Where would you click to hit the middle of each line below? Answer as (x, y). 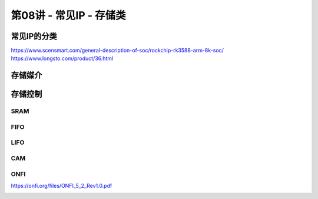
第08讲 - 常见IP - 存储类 (68, 15)
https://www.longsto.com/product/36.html (62, 58)
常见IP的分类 (34, 36)
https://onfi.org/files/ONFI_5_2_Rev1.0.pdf (62, 185)
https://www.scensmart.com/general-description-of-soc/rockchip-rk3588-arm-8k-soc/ (117, 51)
